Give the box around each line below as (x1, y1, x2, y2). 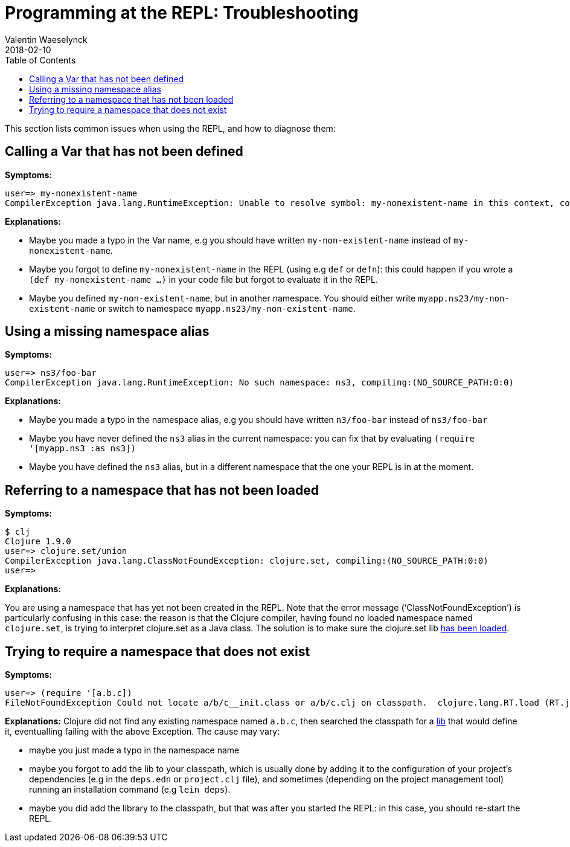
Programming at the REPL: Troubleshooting (5, 2, 359, 23)
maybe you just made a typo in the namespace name (29, 745, 240, 756)
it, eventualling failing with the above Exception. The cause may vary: (5, 726, 280, 737)
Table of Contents (5, 54, 76, 65)
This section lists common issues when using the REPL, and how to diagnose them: (5, 123, 336, 134)
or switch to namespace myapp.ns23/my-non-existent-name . (97, 303, 356, 314)
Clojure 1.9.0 (5, 536, 71, 547)
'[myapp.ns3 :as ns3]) (29, 443, 136, 454)
